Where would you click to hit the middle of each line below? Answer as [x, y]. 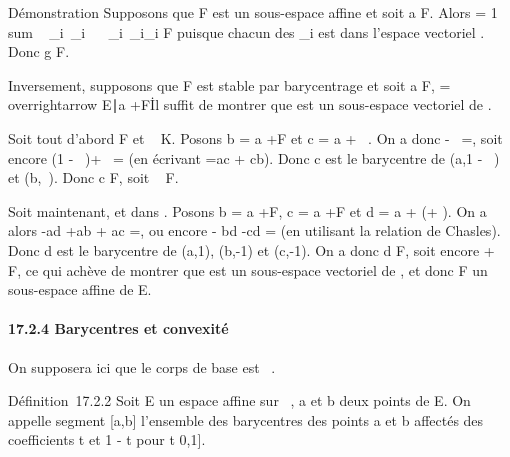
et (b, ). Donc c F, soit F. [93, 177]
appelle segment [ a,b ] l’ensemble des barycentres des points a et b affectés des [246, 419]
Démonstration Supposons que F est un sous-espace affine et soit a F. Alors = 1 [253, 12]
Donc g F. [39, 51]
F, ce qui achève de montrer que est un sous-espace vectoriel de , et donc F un [248, 269]
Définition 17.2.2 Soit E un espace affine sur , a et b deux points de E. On [239, 400]
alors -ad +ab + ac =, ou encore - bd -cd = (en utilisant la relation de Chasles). [254, 230]
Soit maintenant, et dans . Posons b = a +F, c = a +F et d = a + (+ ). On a [247, 210]
